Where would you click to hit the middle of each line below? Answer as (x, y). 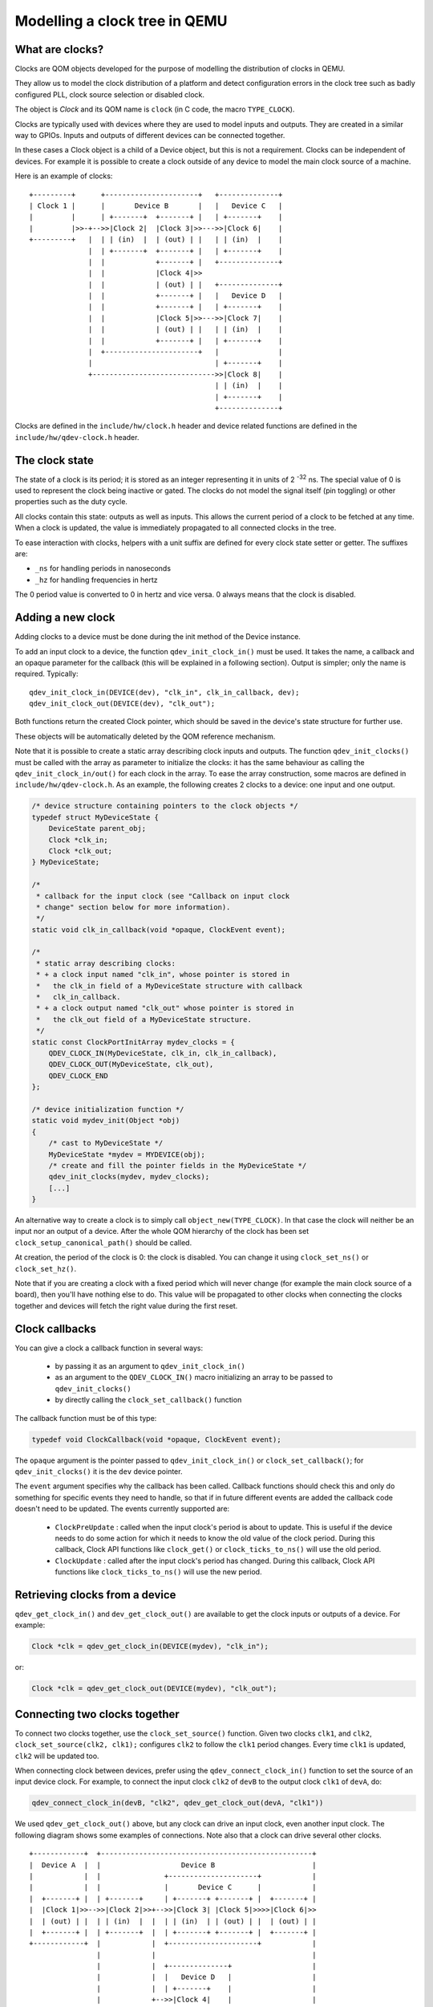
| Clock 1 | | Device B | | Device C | (156, 206)
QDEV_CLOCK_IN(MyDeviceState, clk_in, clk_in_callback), (163, 1053)
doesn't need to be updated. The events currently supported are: (122, 1508)
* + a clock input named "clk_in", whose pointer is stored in (163, 975)
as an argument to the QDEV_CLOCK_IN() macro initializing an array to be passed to (194, 1378)
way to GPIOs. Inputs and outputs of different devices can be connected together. (150, 136)
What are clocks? (59, 49)
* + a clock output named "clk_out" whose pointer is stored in (165, 1008)
